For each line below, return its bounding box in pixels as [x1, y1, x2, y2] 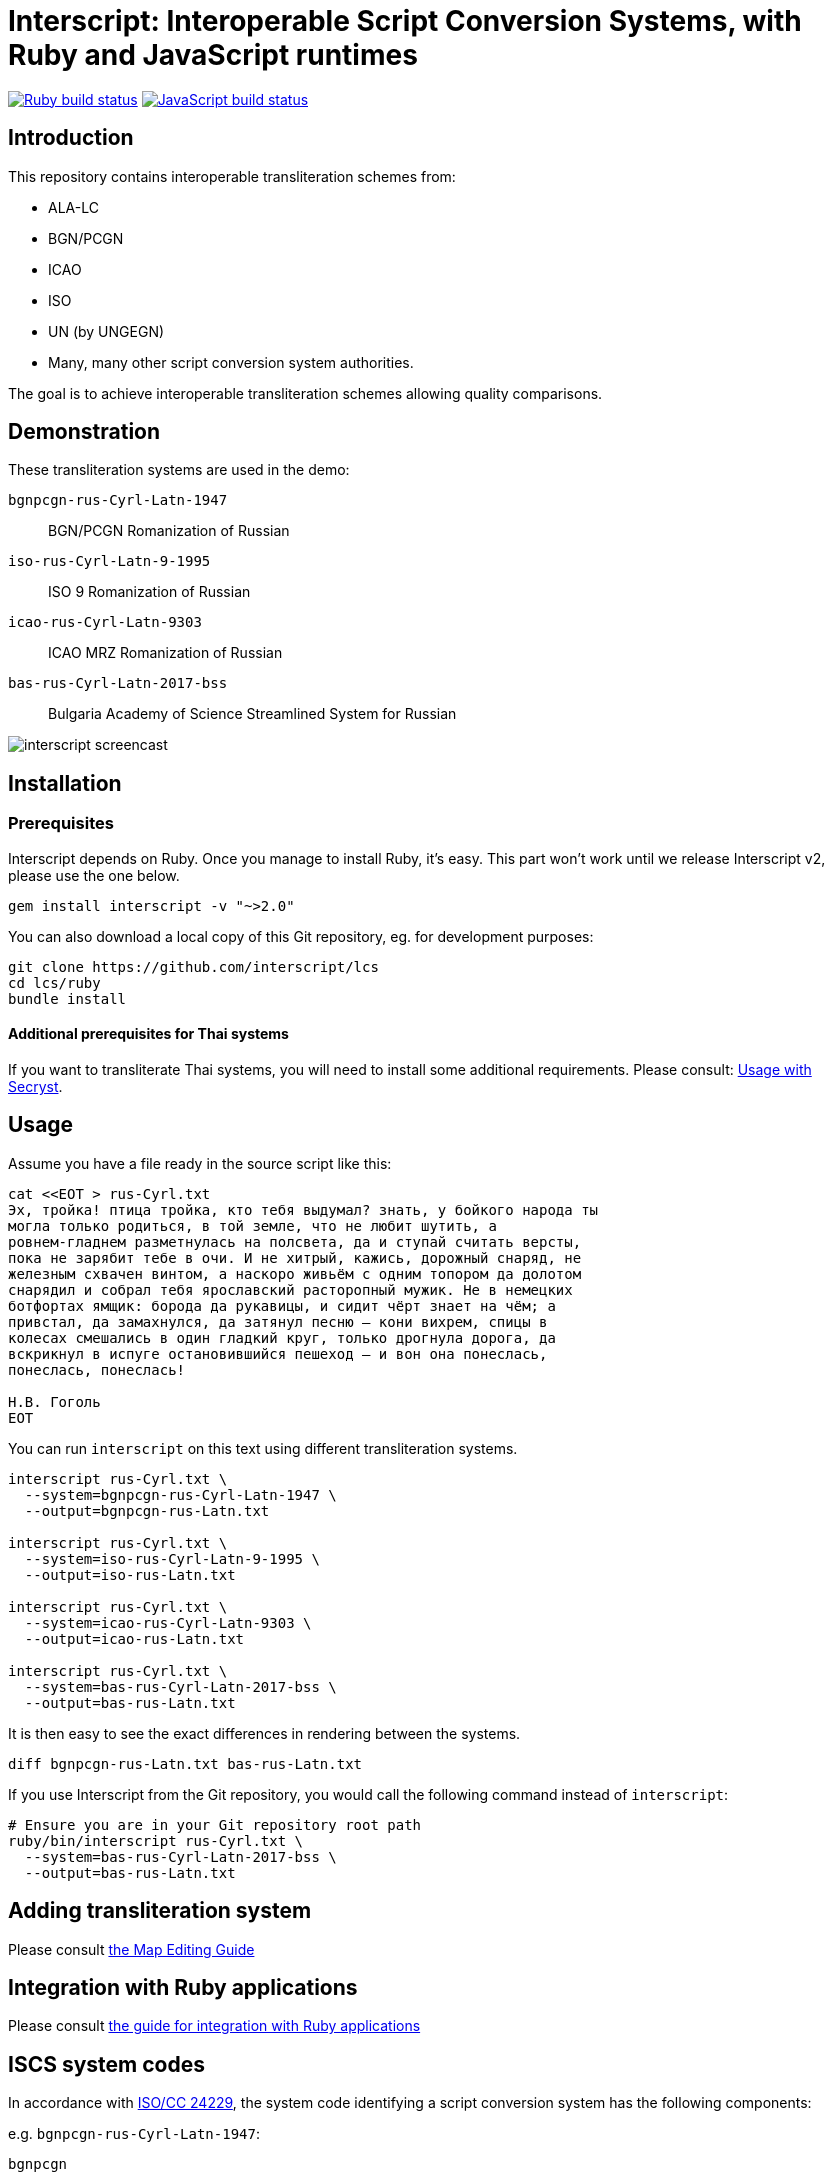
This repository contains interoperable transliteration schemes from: [8, 167, 456, 185]
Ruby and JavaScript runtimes [8, 38, 418, 72]
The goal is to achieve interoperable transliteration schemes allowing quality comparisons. [8, 384, 603, 402]
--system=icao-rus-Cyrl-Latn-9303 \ [24, 1614, 312, 1631]
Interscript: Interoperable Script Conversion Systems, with [8, 4, 802, 38]
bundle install [8, 990, 127, 1007]
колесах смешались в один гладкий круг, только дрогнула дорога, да [8, 1329, 556, 1346]
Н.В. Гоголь [8, 1393, 101, 1410]
